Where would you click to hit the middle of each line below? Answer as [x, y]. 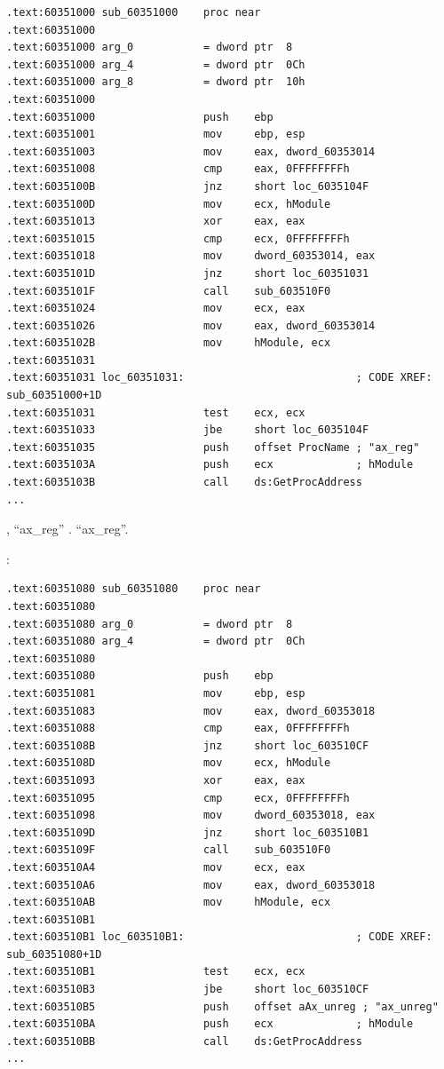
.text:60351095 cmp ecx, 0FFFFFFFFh [178, 798]
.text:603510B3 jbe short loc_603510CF [188, 990]
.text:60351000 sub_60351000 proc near [134, 12]
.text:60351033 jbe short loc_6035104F [188, 430]
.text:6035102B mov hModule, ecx [169, 343]
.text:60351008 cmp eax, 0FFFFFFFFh [178, 169]
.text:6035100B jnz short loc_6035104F [188, 186]
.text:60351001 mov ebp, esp [156, 135]
